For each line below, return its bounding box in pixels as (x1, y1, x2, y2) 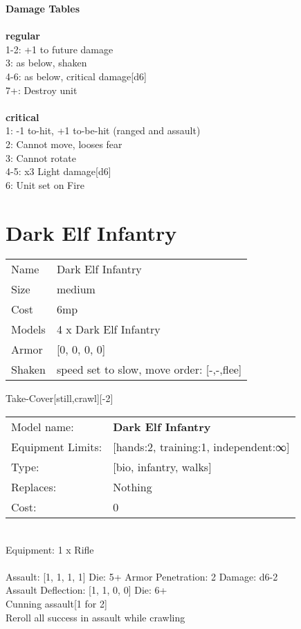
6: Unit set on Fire (6, 177, 84, 192)
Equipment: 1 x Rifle (6, 542, 94, 556)
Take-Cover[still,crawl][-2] (6, 391, 113, 405)
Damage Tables (6, 1, 80, 15)
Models (11, 321, 46, 338)
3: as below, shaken (6, 55, 87, 70)
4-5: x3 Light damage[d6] (6, 164, 111, 179)
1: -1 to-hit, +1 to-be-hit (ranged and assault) (6, 123, 201, 138)
